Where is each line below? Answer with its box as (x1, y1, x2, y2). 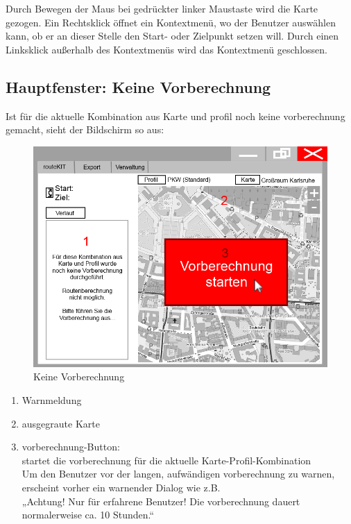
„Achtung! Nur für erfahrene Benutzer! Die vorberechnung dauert (22, 493, 300, 508)
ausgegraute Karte (22, 416, 100, 430)
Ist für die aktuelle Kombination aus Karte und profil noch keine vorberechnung (6, 108, 345, 123)
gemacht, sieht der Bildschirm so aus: (6, 122, 164, 137)
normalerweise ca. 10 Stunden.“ (22, 507, 155, 522)
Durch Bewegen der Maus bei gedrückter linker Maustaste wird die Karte (6, 1, 318, 15)
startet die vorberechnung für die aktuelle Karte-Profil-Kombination (22, 453, 311, 467)
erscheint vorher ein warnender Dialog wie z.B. (22, 480, 221, 494)
